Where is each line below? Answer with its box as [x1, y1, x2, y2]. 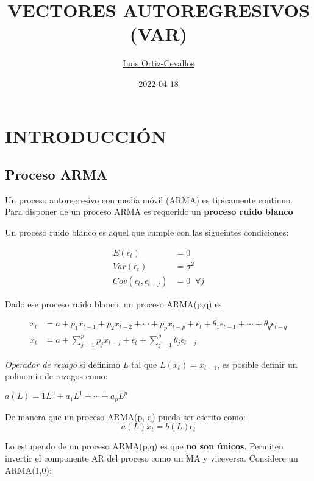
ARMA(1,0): [5, 463, 52, 476]
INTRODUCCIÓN [5, 123, 166, 148]
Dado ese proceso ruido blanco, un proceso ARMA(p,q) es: [5, 297, 224, 310]
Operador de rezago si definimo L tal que [5, 357, 157, 370]
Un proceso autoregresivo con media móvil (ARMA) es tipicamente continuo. [5, 193, 293, 206]
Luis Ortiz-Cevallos [123, 57, 194, 69]
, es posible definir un [217, 357, 298, 370]
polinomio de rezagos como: [5, 370, 108, 382]
